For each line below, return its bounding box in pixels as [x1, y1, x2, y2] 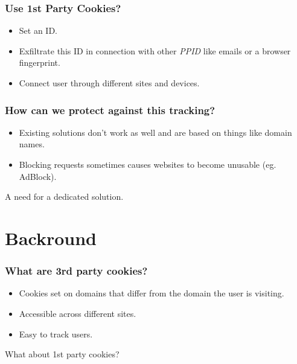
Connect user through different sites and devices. [19, 77, 200, 89]
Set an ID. [19, 24, 57, 37]
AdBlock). [19, 170, 57, 182]
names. [19, 138, 45, 150]
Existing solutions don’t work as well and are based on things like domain [19, 126, 292, 138]
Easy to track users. [19, 327, 93, 340]
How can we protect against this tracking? [5, 102, 216, 117]
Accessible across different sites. [19, 307, 136, 319]
